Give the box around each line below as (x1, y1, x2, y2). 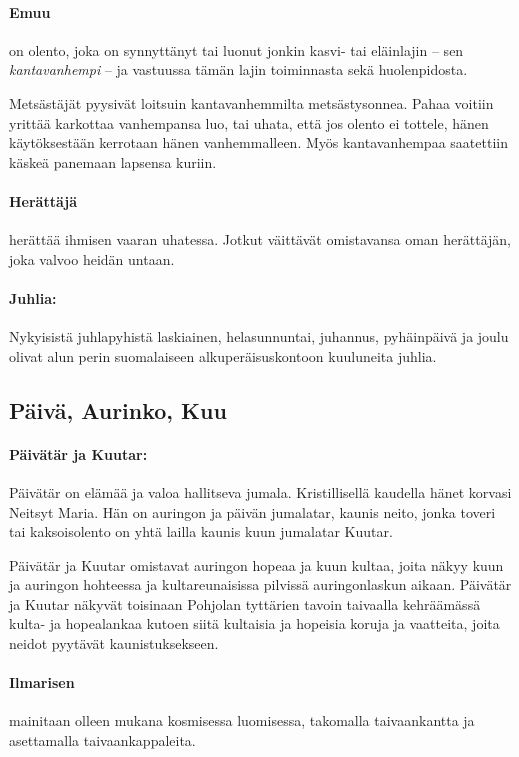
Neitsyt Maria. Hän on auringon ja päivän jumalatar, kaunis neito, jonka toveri (9, 501, 496, 522)
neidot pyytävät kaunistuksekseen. (9, 633, 219, 654)
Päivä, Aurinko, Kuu (9, 394, 227, 425)
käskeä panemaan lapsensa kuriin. (9, 151, 217, 172)
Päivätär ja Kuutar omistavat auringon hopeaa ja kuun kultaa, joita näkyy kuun (9, 554, 504, 575)
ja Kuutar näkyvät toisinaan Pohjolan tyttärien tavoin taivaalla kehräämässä (9, 593, 481, 614)
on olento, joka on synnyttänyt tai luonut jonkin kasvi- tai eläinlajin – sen (9, 39, 464, 60)
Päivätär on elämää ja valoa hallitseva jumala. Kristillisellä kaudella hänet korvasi (9, 481, 512, 502)
